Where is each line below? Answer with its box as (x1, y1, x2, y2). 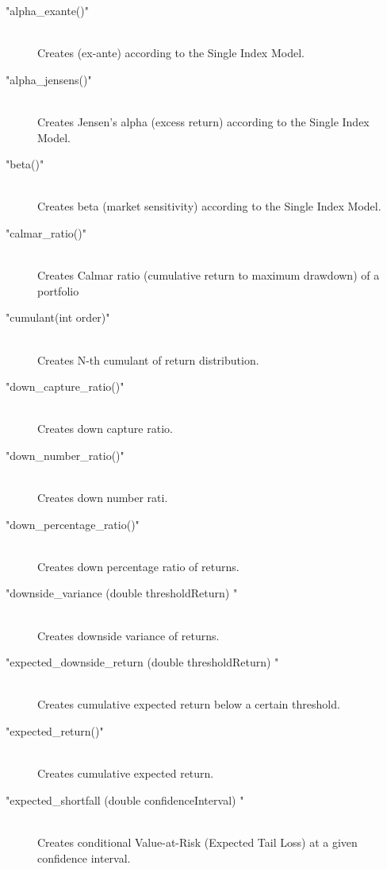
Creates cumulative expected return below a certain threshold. (37, 696, 340, 713)
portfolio (37, 282, 79, 299)
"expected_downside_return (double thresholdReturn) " (6, 654, 279, 670)
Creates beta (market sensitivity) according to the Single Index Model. (37, 198, 381, 214)
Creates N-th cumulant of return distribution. (37, 351, 259, 368)
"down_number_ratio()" (6, 446, 125, 463)
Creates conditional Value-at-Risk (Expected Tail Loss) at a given (37, 833, 358, 850)
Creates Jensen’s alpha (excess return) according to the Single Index (37, 113, 370, 129)
